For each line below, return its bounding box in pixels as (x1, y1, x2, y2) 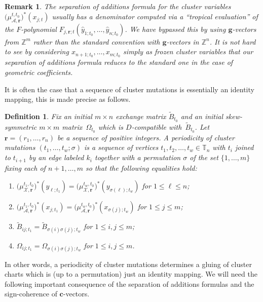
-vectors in (166, 36, 199, 47)
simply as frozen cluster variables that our (123, 46, 253, 57)
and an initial (180, 110, 223, 121)
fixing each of (5, 162, 46, 173)
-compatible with (131, 122, 182, 132)
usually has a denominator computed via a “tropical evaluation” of (52, 11, 258, 22)
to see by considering (5, 46, 69, 57)
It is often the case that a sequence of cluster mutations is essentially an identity (5, 84, 254, 94)
